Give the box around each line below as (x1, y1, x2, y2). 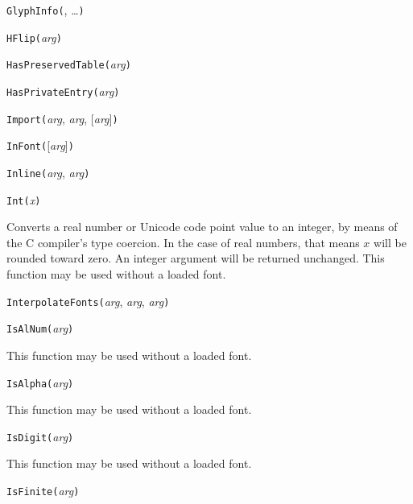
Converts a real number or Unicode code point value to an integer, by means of (6, 218, 398, 235)
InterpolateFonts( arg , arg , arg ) (6, 292, 170, 309)
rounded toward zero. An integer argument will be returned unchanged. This (6, 250, 385, 266)
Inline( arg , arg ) (6, 163, 90, 180)
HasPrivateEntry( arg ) (6, 82, 120, 99)
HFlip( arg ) (6, 28, 62, 45)
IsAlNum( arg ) (6, 320, 74, 337)
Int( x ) (6, 191, 41, 208)
